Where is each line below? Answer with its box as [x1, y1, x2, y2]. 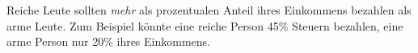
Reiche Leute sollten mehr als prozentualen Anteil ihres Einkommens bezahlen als [6, 2, 412, 18]
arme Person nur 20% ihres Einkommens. [6, 33, 210, 50]
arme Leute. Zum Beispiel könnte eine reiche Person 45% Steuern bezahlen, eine [6, 17, 403, 34]
